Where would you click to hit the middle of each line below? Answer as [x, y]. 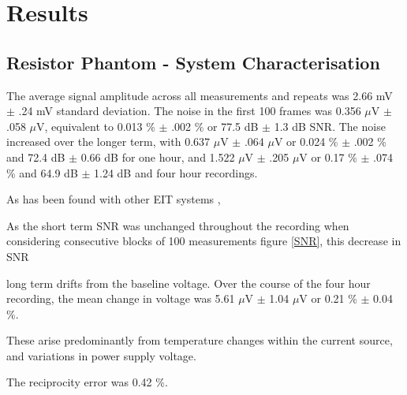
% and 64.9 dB [42, 172]
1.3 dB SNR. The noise [330, 126]
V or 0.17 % [328, 157]
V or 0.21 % [328, 298]
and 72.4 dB [36, 157]
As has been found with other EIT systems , [114, 199]
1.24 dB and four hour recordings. [176, 172]
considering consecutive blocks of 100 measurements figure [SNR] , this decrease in [204, 241]
